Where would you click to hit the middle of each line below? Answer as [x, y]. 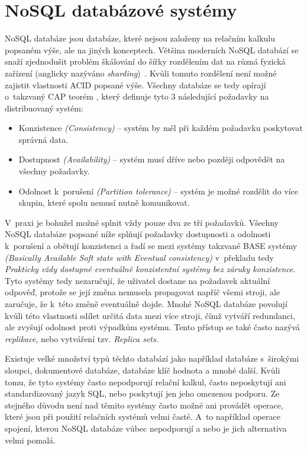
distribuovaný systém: [44, 108]
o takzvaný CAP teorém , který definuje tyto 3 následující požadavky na [137, 96]
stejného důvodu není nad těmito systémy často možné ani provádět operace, [144, 405]
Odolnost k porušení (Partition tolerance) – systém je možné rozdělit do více [159, 191]
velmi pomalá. [30, 440]
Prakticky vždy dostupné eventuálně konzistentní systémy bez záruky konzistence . [150, 269]
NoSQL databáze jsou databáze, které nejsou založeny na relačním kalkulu [140, 38]
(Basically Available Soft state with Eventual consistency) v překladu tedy [139, 257]
